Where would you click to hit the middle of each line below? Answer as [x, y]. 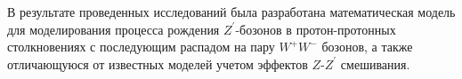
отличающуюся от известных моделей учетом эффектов [158, 63]
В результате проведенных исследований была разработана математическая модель [231, 12]
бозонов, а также [367, 47]
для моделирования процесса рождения [113, 29]
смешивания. [375, 63]
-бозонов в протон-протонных [316, 29]
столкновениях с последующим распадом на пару [141, 47]
